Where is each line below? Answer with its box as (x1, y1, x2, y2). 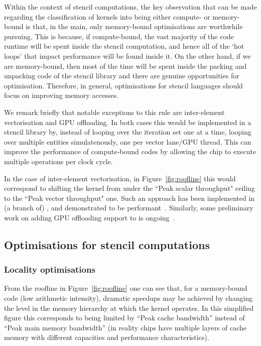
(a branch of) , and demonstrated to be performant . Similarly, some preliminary (4, 202, 253, 213)
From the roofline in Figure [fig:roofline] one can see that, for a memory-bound (4, 283, 247, 293)
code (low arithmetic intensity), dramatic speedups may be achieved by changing (4, 293, 253, 303)
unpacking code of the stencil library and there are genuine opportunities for (4, 70, 239, 81)
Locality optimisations (4, 263, 95, 276)
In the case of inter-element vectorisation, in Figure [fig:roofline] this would (4, 173, 236, 183)
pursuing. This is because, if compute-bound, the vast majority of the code (4, 31, 234, 41)
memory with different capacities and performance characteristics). (4, 332, 209, 342)
